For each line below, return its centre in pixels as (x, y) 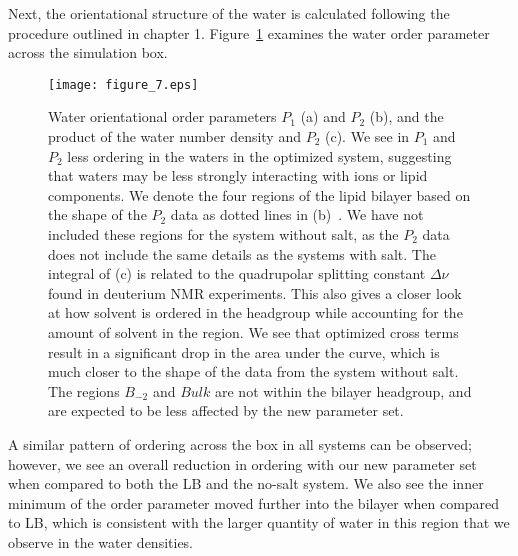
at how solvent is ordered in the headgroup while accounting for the (255, 312)
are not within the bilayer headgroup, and (343, 390)
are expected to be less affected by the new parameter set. (226, 410)
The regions (84, 390)
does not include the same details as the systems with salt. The (242, 253)
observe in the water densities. (101, 541)
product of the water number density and (174, 136)
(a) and (323, 116)
